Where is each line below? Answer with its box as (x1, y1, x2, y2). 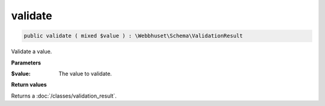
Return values (11, 81, 48, 89)
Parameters (11, 59, 42, 66)
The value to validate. (58, 70, 113, 77)
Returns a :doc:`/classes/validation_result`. (11, 92, 117, 99)
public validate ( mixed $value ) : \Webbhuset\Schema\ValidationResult (23, 33, 243, 39)
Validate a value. (11, 48, 52, 55)
